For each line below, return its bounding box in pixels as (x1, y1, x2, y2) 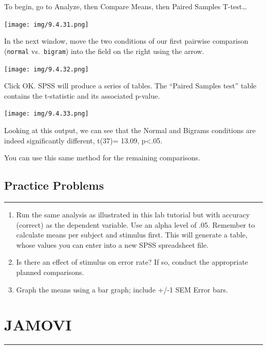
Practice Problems (4, 177, 104, 193)
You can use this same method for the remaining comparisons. (4, 152, 200, 163)
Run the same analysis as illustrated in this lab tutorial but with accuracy (16, 209, 250, 219)
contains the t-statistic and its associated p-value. (4, 90, 160, 101)
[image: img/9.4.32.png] (4, 65, 89, 73)
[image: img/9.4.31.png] (4, 21, 89, 28)
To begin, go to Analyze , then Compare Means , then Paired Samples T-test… (4, 1, 247, 11)
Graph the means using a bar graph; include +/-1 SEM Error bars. (16, 284, 228, 295)
